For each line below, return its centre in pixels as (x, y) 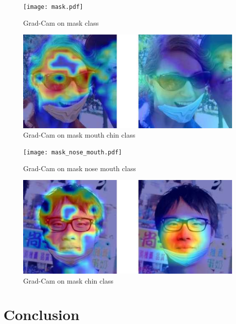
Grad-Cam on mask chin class (68, 280)
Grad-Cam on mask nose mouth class (80, 168)
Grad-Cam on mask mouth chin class (79, 135)
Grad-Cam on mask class (61, 22)
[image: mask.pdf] (53, 7)
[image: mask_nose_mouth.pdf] (73, 153)
